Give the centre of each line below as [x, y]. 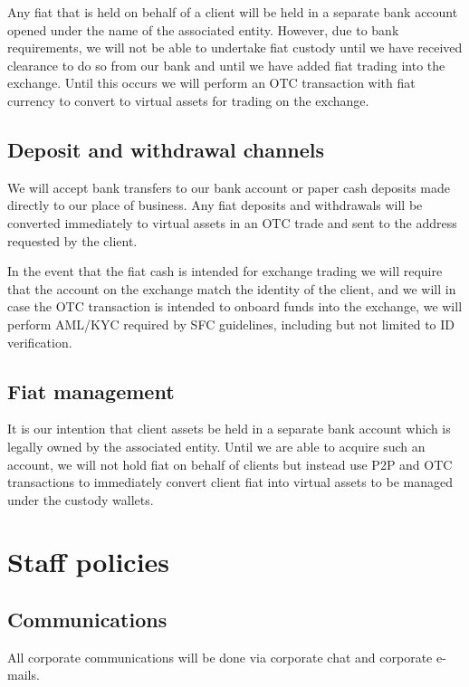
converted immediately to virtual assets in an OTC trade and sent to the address [232, 222]
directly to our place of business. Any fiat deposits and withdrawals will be [215, 205]
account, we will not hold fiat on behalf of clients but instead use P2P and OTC [230, 464]
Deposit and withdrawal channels [166, 149]
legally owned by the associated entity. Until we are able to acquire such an [216, 446]
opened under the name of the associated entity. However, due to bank [203, 29]
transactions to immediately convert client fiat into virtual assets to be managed [230, 482]
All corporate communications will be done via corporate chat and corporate [220, 657]
